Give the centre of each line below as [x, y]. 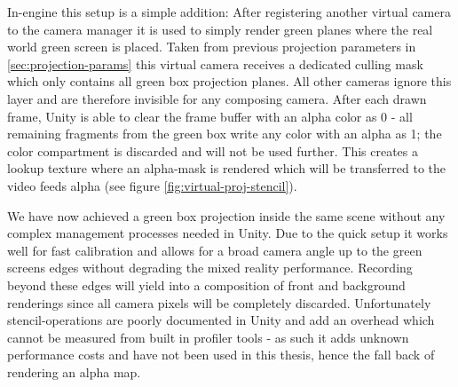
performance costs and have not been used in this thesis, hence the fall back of [221, 355]
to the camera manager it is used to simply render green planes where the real [220, 29]
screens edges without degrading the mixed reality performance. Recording [210, 268]
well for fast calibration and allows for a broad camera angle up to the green [215, 250]
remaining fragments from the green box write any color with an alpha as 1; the [225, 134]
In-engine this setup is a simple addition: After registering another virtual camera [229, 12]
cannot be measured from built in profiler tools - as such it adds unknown [208, 337]
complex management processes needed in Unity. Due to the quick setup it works [228, 233]
